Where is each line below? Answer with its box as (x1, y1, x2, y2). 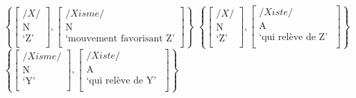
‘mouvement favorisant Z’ (65, 33, 175, 43)
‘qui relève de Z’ (259, 32, 328, 43)
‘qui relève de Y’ (86, 75, 157, 86)
